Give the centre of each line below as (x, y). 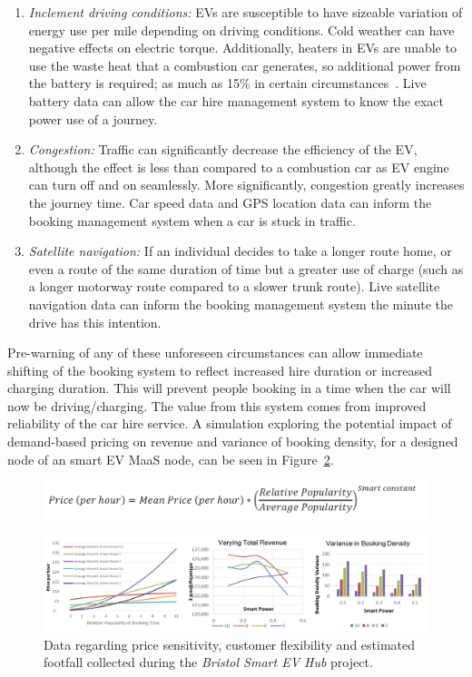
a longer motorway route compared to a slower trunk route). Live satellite (234, 286)
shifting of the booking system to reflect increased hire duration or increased (220, 370)
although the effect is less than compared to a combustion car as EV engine (239, 167)
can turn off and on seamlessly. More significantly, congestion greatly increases (246, 185)
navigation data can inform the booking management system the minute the (241, 304)
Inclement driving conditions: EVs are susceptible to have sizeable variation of (246, 12)
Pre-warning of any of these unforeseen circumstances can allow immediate (215, 353)
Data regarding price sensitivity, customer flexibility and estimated (230, 644)
